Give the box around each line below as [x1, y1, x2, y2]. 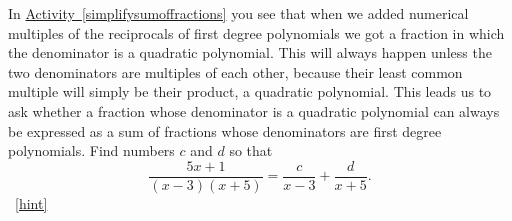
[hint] [15, 192, 48, 213]
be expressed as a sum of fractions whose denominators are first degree [8, 120, 442, 141]
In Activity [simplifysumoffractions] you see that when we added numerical [8, 3, 469, 23]
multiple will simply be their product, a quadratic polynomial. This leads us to [8, 81, 492, 102]
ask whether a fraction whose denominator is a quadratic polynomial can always [8, 100, 500, 121]
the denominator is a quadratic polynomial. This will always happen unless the [8, 42, 492, 63]
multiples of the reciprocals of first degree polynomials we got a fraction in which [8, 22, 505, 43]
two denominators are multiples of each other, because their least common [8, 61, 463, 82]
